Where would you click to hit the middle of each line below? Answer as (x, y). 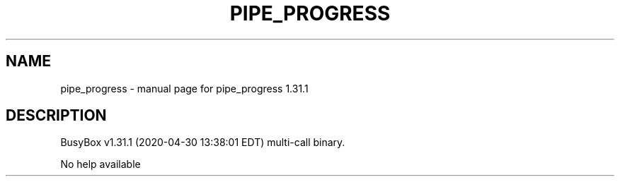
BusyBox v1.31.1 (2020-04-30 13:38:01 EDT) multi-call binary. (203, 142)
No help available (101, 164)
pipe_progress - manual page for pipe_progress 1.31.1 (184, 88)
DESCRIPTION (56, 116)
